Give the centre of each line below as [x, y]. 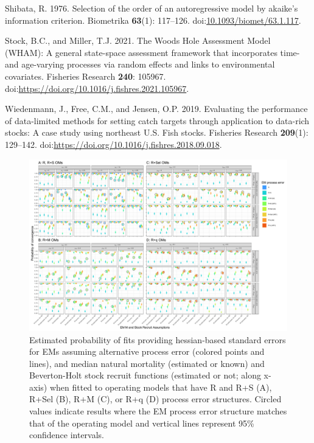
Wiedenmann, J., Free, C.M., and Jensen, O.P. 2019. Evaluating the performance [156, 109]
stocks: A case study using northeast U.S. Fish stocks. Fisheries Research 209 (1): [157, 132]
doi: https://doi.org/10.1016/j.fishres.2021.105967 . [97, 88]
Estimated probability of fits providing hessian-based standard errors [158, 339]
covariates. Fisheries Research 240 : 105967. [85, 76]
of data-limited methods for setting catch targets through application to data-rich [157, 120]
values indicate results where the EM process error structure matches [158, 411]
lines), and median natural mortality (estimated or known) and [147, 363]
